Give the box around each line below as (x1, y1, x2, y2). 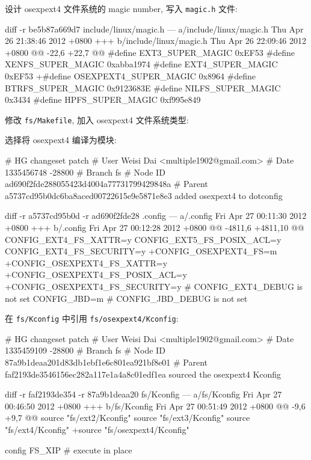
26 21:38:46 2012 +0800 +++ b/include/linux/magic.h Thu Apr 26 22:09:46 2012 (5, 34, 306, 47)
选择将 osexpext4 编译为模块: (5, 133, 117, 146)
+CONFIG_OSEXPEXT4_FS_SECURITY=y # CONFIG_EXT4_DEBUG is (5, 280, 303, 292)
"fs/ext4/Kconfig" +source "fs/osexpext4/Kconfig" (5, 423, 189, 435)
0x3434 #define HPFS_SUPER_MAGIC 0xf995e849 (5, 93, 201, 106)
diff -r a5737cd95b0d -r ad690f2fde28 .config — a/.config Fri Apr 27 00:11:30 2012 (5, 209, 307, 222)
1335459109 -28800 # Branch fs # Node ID (5, 344, 165, 357)
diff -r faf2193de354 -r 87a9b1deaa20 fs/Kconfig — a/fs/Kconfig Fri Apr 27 (5, 388, 282, 400)
